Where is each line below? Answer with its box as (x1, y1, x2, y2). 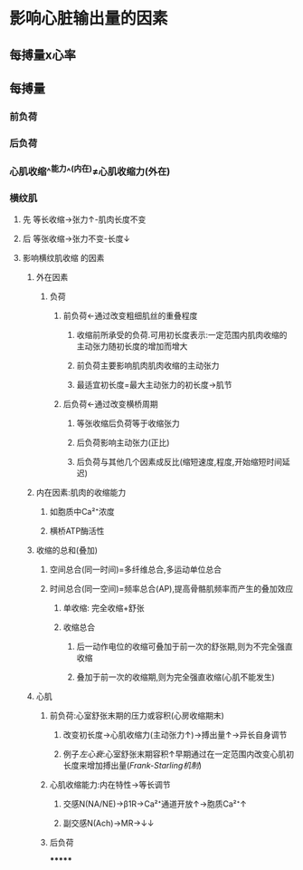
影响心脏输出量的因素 (9, 8, 169, 29)
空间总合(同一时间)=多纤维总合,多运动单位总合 (49, 564, 222, 575)
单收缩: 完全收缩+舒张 (62, 603, 145, 614)
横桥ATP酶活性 (49, 526, 105, 536)
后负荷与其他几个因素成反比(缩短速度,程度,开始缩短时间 (76, 457, 283, 468)
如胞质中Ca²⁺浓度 (49, 507, 115, 517)
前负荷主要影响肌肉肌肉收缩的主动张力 (76, 360, 220, 372)
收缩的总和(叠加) (35, 545, 98, 556)
